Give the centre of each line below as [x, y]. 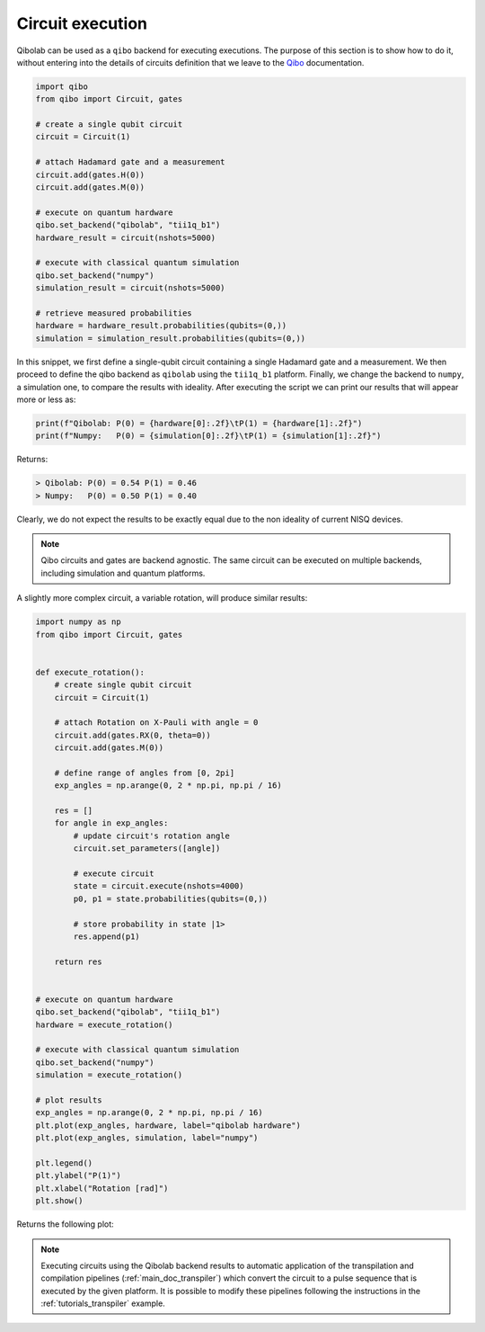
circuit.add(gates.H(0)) [90, 174]
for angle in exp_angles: [111, 823]
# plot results [69, 1100]
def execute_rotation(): [90, 672]
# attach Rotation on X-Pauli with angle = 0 [156, 723]
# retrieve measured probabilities [114, 313]
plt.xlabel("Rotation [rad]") [102, 1188]
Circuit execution [82, 23]
